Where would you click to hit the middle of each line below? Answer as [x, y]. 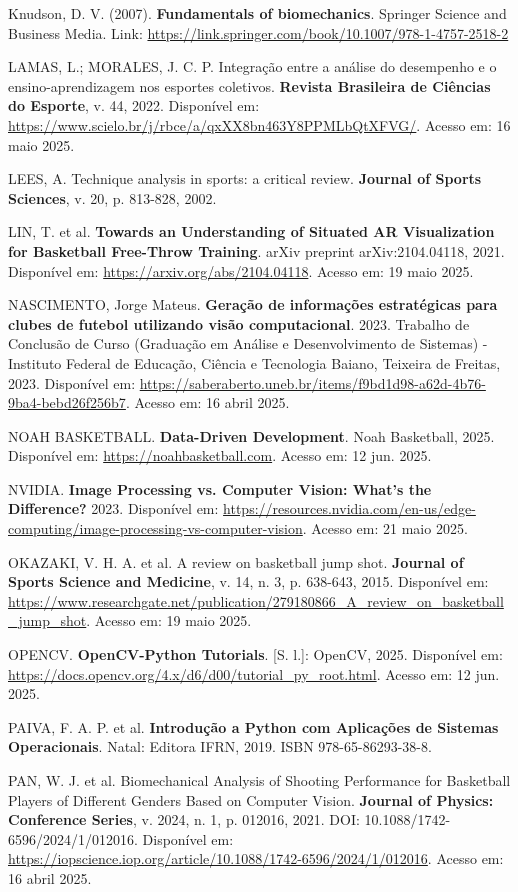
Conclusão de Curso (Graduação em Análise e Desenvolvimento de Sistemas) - [248, 343]
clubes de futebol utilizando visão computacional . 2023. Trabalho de [239, 323]
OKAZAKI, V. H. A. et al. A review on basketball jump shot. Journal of [236, 561]
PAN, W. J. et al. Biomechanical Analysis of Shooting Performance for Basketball [259, 780]
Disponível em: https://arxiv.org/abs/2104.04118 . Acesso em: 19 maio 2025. [241, 270]
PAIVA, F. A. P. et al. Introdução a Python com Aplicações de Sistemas [253, 726]
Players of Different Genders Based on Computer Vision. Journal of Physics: [251, 799]
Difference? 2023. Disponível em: [113, 508]
